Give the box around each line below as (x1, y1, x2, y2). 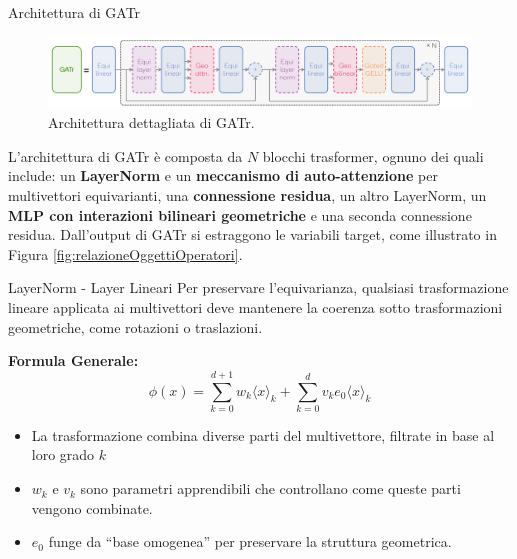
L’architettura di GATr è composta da (8, 145, 243, 166)
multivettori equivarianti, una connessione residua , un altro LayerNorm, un (8, 185, 487, 206)
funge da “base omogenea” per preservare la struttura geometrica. (48, 531, 452, 552)
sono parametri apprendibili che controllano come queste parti (80, 478, 461, 499)
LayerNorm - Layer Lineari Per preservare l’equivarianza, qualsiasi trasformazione (8, 277, 509, 298)
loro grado (31, 444, 95, 465)
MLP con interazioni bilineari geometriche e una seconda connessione (8, 204, 472, 225)
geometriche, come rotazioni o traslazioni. (8, 316, 263, 337)
